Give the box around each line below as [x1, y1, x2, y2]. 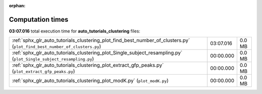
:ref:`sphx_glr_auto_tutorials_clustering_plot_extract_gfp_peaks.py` [12, 62, 164, 69]
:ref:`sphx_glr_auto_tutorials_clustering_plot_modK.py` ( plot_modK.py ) [12, 78, 169, 84]
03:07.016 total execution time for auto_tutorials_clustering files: [9, 28, 141, 34]
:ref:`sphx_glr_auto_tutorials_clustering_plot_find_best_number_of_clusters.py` [12, 37, 190, 44]
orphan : [9, 3, 26, 8]
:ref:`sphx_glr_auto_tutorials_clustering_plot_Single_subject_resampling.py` [12, 49, 183, 56]
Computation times [9, 15, 68, 24]
